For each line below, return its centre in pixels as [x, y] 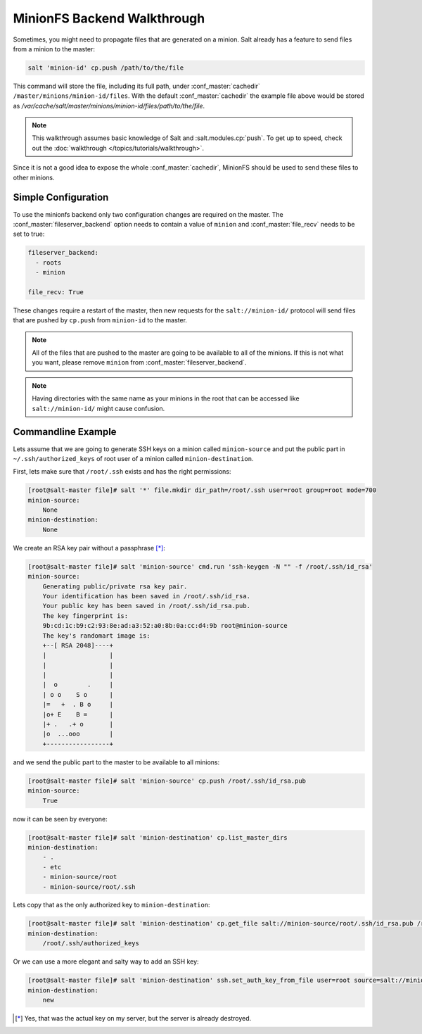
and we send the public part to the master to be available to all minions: [116, 762]
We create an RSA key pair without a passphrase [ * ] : [89, 548]
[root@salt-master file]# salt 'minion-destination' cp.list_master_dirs [158, 837]
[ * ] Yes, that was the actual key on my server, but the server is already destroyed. [133, 1018]
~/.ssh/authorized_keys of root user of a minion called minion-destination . [133, 458]
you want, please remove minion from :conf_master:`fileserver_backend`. [139, 362]
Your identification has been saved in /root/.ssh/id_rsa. [147, 596]
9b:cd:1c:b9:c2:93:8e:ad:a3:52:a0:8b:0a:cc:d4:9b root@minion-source [165, 626]
